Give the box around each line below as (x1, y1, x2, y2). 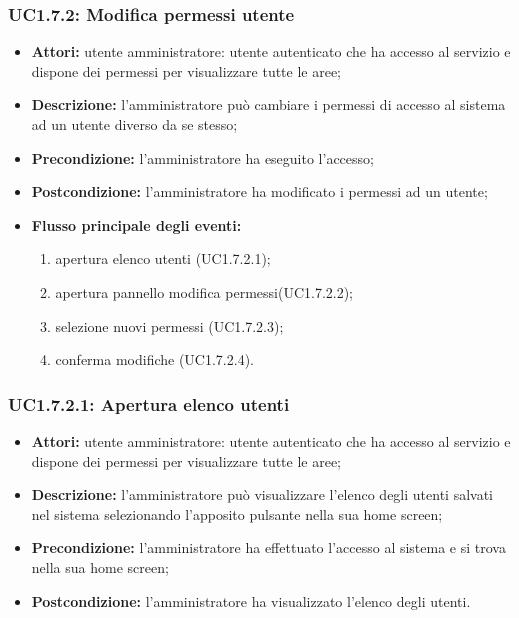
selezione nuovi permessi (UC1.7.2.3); (55, 315, 284, 336)
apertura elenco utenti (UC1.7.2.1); (55, 248, 271, 269)
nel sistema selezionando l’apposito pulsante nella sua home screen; (31, 503, 443, 524)
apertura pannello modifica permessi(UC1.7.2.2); (55, 281, 354, 302)
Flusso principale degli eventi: (31, 214, 242, 235)
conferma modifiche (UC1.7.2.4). (55, 349, 254, 370)
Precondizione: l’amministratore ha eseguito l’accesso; (31, 147, 374, 168)
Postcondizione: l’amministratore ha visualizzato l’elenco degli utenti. (31, 590, 471, 611)
